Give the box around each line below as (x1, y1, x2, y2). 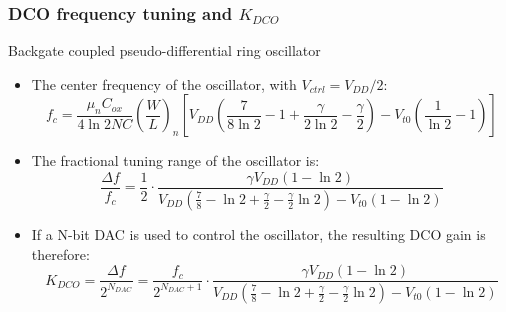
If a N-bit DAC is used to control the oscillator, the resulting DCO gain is (31, 223, 486, 244)
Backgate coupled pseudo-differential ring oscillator (8, 40, 321, 61)
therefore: (31, 243, 90, 264)
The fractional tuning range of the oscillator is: (31, 150, 320, 171)
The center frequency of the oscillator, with (31, 73, 297, 94)
